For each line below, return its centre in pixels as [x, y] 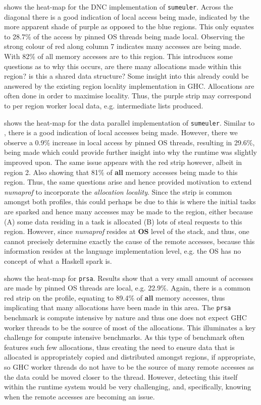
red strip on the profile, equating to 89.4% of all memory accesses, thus [115, 297]
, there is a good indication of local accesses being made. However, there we [121, 132]
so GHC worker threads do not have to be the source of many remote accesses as [129, 367]
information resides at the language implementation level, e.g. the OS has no [123, 251]
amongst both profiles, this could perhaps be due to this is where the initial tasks [130, 201]
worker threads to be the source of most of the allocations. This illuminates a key [130, 327]
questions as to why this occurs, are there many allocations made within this [123, 66]
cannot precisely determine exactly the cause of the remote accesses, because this [129, 241]
